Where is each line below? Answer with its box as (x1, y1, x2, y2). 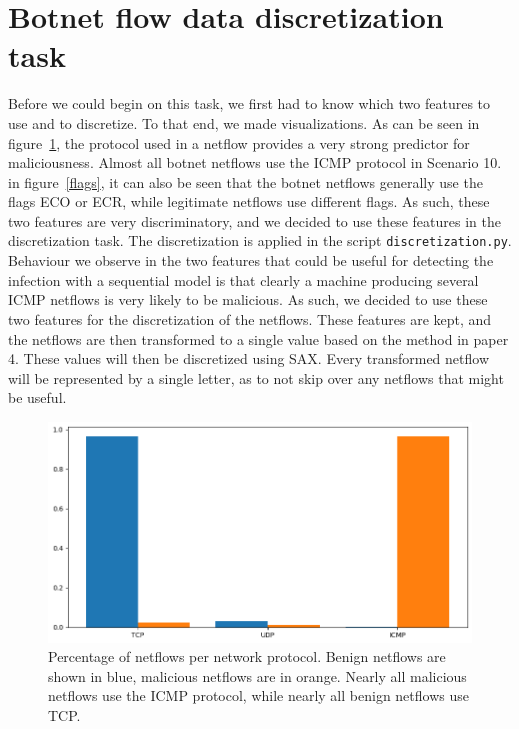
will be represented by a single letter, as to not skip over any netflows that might (8, 367, 504, 388)
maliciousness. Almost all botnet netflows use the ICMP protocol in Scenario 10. (8, 152, 502, 173)
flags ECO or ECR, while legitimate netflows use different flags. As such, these (8, 191, 490, 212)
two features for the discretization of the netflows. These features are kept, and (8, 308, 492, 329)
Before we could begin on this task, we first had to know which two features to (8, 93, 491, 114)
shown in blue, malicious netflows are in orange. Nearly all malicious (48, 665, 467, 686)
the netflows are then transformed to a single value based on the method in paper (8, 328, 509, 349)
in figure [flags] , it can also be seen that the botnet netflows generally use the (8, 171, 483, 192)
